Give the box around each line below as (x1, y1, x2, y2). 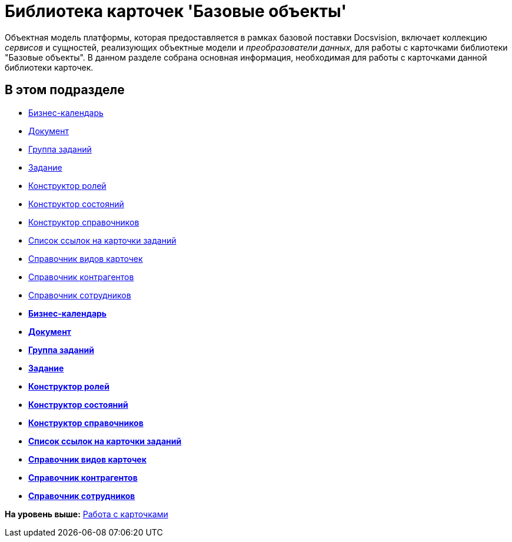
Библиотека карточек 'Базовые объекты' (5, 1, 347, 21)
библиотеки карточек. (5, 62, 94, 72)
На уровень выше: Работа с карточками (5, 508, 168, 519)
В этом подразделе (5, 82, 125, 98)
